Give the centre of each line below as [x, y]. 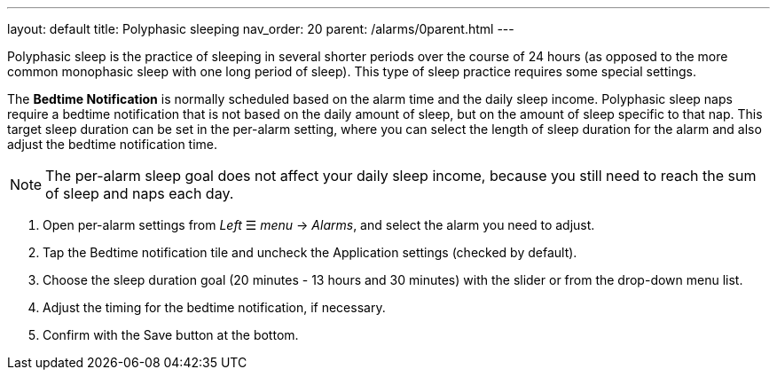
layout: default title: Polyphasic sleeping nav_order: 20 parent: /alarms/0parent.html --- [261, 29]
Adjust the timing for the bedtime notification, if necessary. [214, 307]
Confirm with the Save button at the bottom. [171, 335]
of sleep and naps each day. [140, 193]
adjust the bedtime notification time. [113, 144]
